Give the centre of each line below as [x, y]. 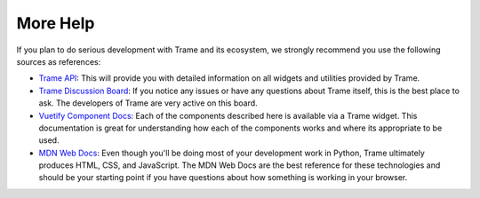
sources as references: [59, 61]
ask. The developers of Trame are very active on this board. [148, 103]
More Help [56, 23]
